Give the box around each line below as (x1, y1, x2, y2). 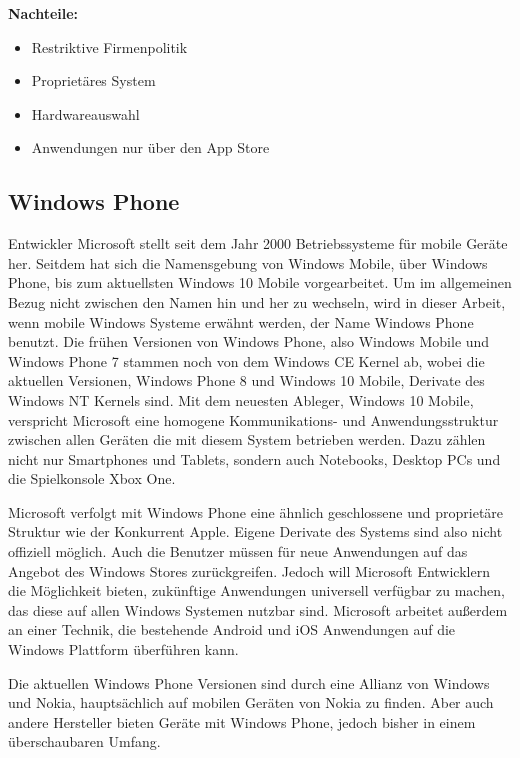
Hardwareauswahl (31, 103, 140, 124)
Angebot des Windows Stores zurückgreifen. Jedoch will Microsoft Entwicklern (8, 560, 490, 581)
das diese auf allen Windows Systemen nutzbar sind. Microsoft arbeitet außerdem (8, 599, 508, 620)
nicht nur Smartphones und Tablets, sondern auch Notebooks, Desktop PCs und (8, 448, 501, 469)
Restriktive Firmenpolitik (31, 36, 188, 57)
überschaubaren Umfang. (8, 731, 161, 752)
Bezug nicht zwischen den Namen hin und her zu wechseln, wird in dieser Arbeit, (8, 291, 506, 312)
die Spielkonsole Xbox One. (8, 468, 176, 489)
